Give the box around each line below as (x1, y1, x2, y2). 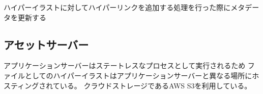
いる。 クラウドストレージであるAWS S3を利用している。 (60, 80, 252, 90)
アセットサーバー (4, 36, 89, 52)
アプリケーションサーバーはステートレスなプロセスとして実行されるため (4, 60, 246, 71)
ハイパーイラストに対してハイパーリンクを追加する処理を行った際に (4, 2, 231, 12)
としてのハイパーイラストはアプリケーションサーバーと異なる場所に (24, 70, 252, 80)
